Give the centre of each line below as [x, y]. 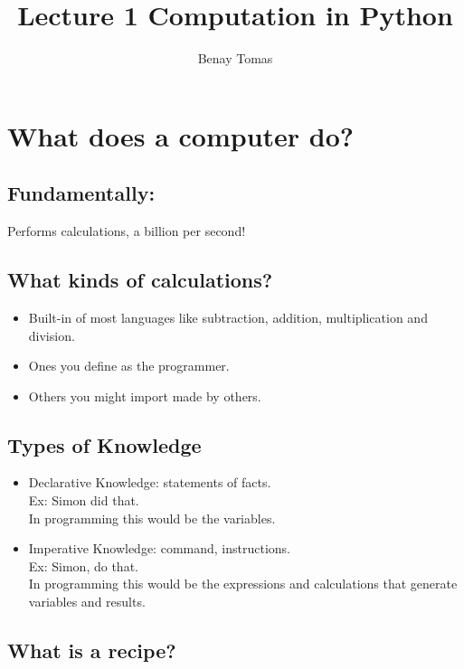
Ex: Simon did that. [84, 500]
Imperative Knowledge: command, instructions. [159, 548]
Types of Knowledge [104, 444]
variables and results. [87, 602]
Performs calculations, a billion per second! [127, 231]
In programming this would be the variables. [152, 518]
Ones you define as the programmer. [129, 366]
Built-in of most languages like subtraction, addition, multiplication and [228, 317]
